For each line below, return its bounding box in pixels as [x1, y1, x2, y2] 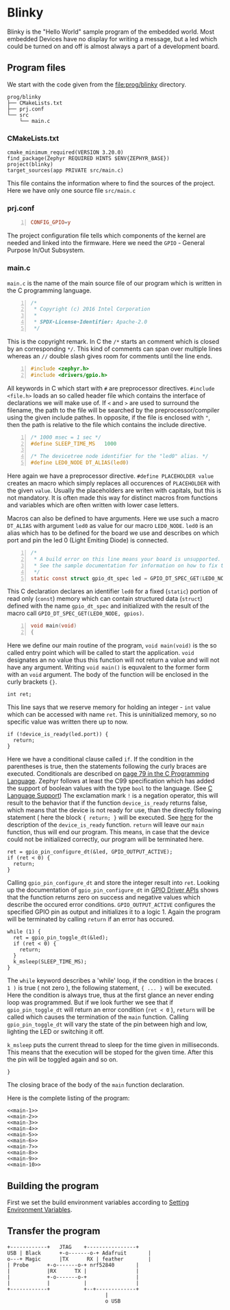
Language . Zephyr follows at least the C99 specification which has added [7, 777, 215, 785]
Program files [7, 62, 66, 73]
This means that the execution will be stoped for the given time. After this [7, 1048, 214, 1057]
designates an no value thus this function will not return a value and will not [7, 656, 220, 664]
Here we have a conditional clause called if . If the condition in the [7, 755, 194, 763]
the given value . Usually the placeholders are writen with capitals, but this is [7, 486, 222, 495]
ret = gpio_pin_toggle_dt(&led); [13, 934, 109, 941]
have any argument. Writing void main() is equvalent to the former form [7, 663, 210, 671]
